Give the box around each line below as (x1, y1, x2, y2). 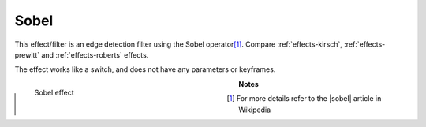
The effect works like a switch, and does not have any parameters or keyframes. (14, 65, 276, 74)
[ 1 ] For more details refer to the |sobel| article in (226, 94, 382, 103)
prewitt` (14, 50, 40, 59)
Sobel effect (34, 88, 74, 97)
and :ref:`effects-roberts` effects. (40, 50, 149, 59)
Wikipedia (238, 105, 271, 114)
